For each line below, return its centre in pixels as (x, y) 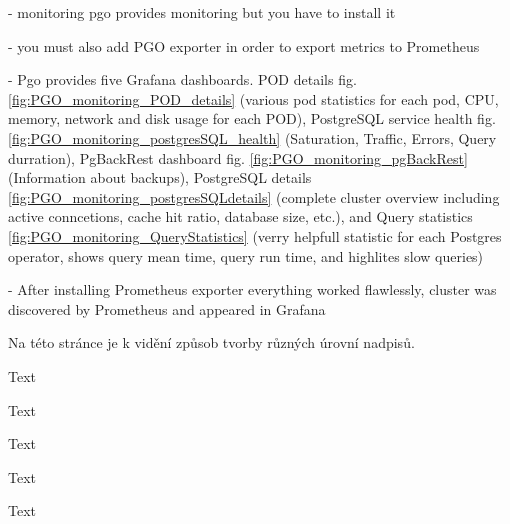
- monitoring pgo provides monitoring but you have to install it (202, 12)
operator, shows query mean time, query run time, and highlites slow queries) (246, 255)
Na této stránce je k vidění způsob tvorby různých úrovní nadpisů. (211, 342)
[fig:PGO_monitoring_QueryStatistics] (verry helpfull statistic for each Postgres (255, 235)
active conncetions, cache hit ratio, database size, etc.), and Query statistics (240, 216)
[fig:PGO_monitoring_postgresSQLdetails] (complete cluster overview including (254, 196)
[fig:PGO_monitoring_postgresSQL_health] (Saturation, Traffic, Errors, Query (252, 137)
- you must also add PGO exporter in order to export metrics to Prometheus (244, 45)
